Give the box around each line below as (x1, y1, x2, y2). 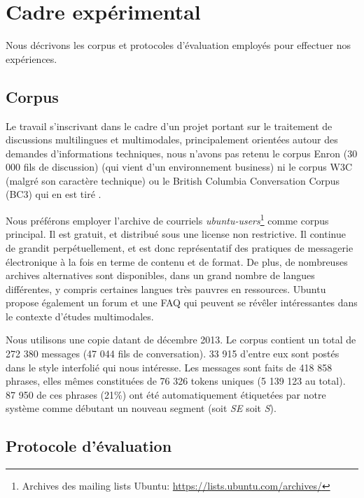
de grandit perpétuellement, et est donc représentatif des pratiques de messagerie (6, 240, 353, 255)
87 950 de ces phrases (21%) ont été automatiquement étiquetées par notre (6, 387, 326, 401)
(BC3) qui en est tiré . (6, 187, 101, 201)
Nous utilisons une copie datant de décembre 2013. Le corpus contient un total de (6, 332, 356, 347)
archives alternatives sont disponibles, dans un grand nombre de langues (6, 268, 315, 283)
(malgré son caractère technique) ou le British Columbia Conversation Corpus (6, 173, 340, 187)
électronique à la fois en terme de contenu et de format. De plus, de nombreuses (6, 254, 348, 269)
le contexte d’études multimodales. (6, 308, 154, 323)
